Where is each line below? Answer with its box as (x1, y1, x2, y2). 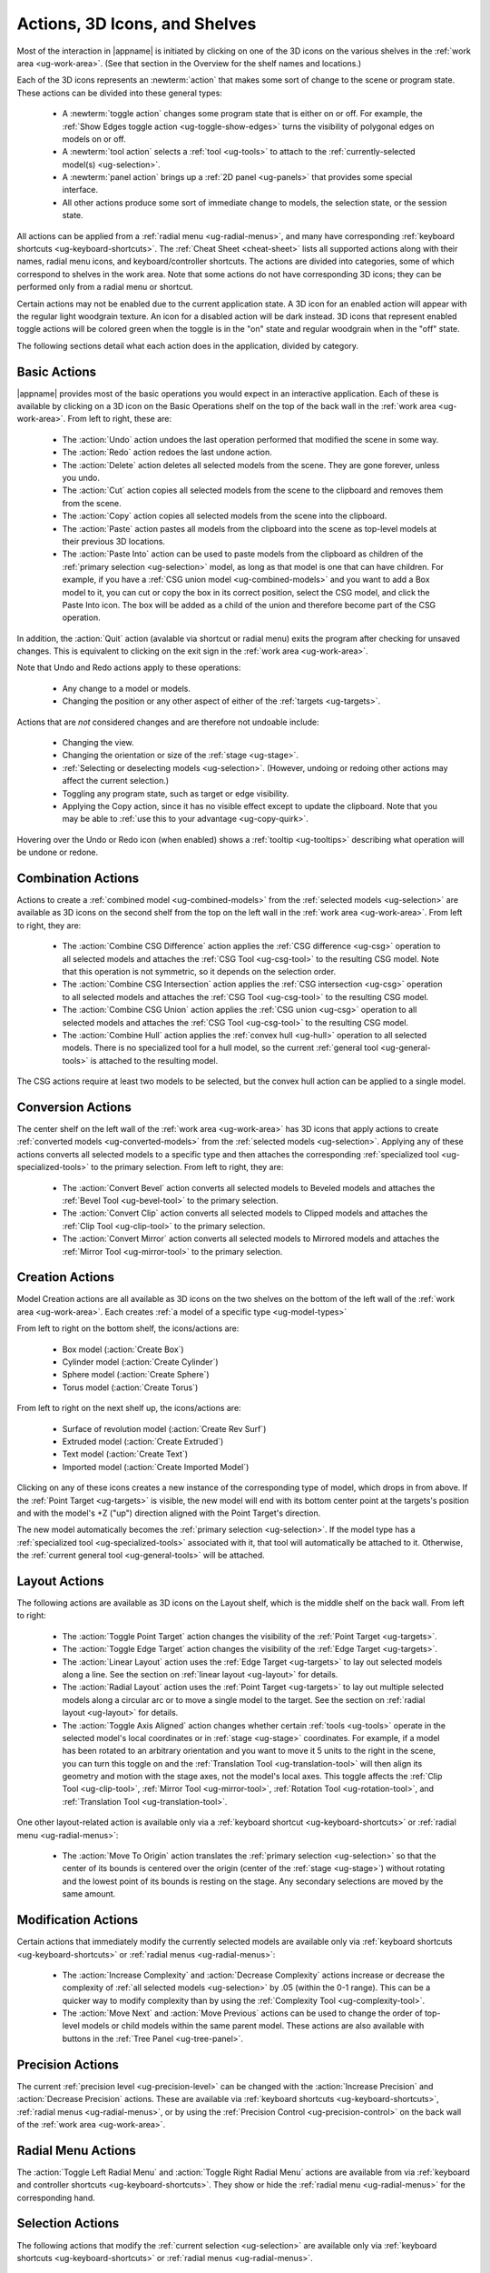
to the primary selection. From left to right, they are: (91, 1162, 284, 1173)
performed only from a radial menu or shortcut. (16, 282, 194, 293)
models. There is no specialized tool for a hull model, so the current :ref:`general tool (62, 1042, 378, 1054)
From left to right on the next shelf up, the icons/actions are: (16, 1403, 241, 1414)
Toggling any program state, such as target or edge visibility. (62, 787, 289, 799)
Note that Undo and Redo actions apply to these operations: (16, 662, 241, 673)
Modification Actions (16, 1912, 139, 1928)
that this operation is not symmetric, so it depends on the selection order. (62, 966, 336, 977)
